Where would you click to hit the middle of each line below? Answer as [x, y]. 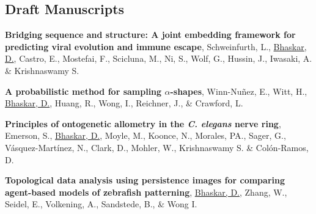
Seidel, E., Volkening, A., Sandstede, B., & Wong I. [101, 204]
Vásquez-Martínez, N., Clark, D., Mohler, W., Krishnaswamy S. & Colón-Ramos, [157, 147]
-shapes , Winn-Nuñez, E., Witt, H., [239, 91]
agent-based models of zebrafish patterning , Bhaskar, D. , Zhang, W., [146, 192]
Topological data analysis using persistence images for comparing [145, 180]
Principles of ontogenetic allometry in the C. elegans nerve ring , [143, 123]
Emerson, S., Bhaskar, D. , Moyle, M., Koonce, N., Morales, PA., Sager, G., [145, 135]
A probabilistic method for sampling [83, 91]
